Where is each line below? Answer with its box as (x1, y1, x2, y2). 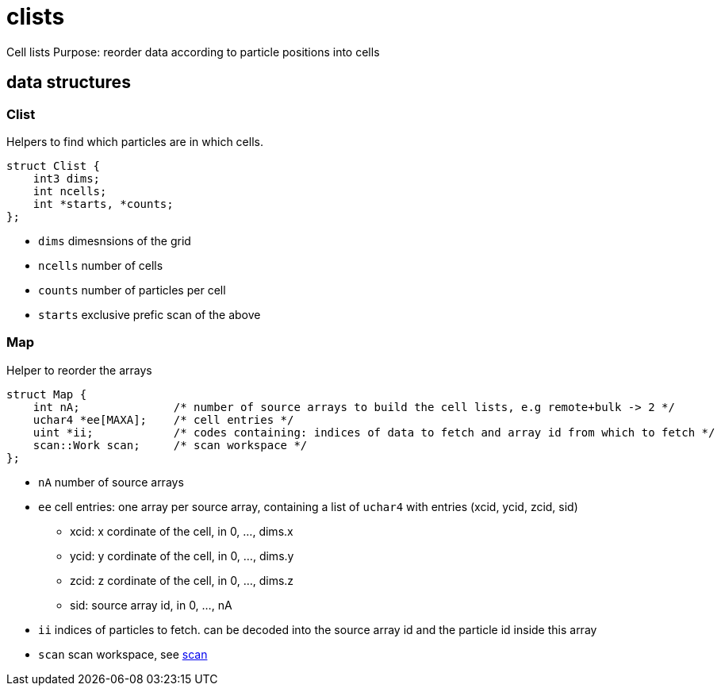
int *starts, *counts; (33, 197, 174, 210)
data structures (6, 72, 131, 93)
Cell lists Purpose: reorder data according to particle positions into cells (6, 44, 380, 59)
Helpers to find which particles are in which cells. (6, 134, 263, 148)
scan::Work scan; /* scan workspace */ (33, 438, 308, 452)
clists (6, 3, 65, 30)
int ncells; (33, 184, 107, 198)
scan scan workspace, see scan (38, 647, 208, 661)
